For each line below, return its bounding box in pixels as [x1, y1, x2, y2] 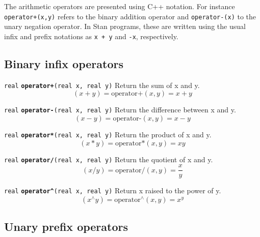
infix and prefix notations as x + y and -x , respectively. [4, 31, 178, 41]
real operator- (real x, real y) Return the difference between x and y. [4, 104, 236, 115]
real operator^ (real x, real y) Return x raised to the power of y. [4, 185, 221, 196]
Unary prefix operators [4, 219, 128, 234]
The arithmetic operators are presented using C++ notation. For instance [4, 1, 235, 11]
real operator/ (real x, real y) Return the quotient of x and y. [4, 154, 213, 164]
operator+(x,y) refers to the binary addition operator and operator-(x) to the [4, 11, 256, 21]
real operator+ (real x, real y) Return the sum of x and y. [4, 79, 200, 90]
